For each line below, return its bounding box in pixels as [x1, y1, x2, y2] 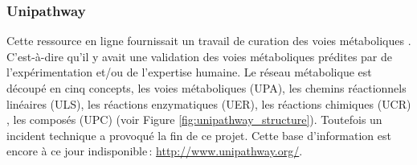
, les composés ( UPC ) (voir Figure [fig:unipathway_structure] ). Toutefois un [6, 111, 382, 128]
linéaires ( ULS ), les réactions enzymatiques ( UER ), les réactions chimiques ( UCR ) [6, 95, 411, 112]
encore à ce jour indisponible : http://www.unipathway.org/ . [6, 142, 303, 159]
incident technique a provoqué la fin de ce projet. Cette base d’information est [6, 126, 391, 143]
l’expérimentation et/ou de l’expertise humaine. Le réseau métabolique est [6, 64, 372, 80]
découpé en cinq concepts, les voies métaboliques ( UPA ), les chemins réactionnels [6, 80, 407, 96]
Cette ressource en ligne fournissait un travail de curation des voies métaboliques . [6, 32, 411, 49]
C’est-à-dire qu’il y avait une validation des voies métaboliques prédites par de [6, 47, 392, 64]
